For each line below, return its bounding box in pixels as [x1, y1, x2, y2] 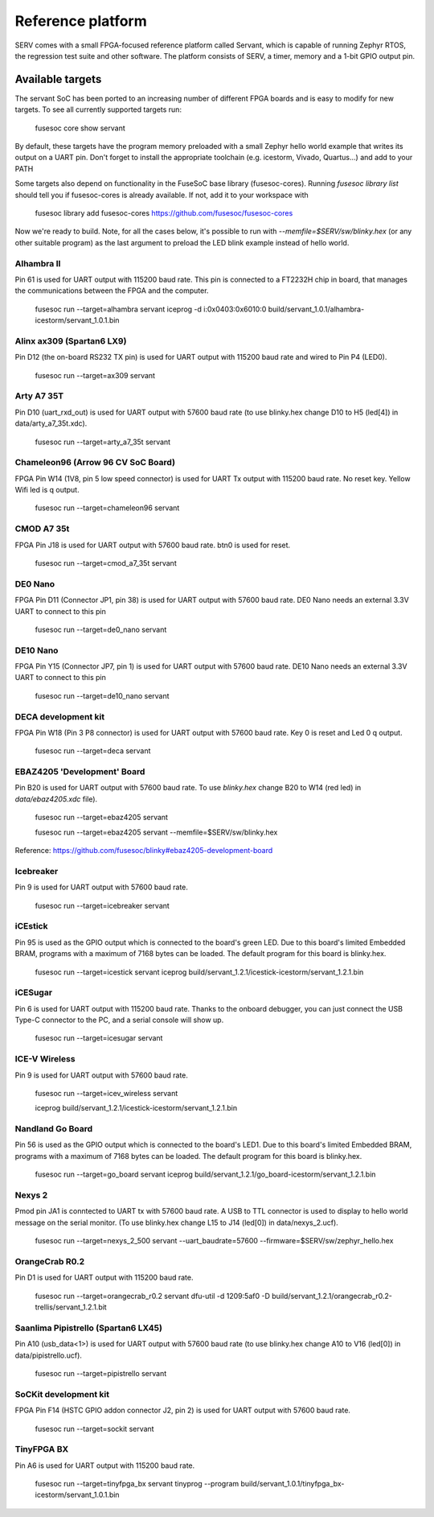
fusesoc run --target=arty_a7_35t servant [35, 437, 171, 447]
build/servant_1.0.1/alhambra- [268, 304, 365, 314]
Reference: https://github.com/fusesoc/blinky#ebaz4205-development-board [14, 846, 273, 855]
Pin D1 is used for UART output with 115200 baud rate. [14, 1272, 194, 1283]
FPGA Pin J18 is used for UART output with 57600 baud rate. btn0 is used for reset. [14, 540, 291, 550]
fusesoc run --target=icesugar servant [35, 1033, 163, 1043]
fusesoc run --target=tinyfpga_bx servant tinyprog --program [35, 1479, 240, 1489]
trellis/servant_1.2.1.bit [35, 1302, 108, 1312]
